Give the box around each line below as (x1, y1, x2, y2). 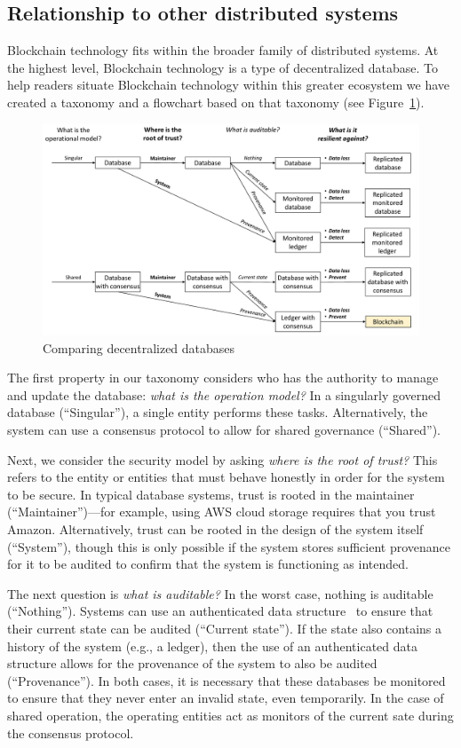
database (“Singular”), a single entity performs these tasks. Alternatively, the (7, 403, 428, 421)
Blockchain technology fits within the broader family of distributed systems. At (7, 41, 439, 59)
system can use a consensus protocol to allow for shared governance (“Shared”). (7, 421, 441, 439)
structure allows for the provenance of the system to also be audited (7, 654, 378, 673)
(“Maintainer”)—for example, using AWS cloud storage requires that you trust (7, 502, 436, 521)
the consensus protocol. (7, 723, 134, 742)
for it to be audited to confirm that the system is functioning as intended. (7, 555, 409, 573)
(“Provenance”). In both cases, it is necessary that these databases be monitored (7, 671, 446, 689)
